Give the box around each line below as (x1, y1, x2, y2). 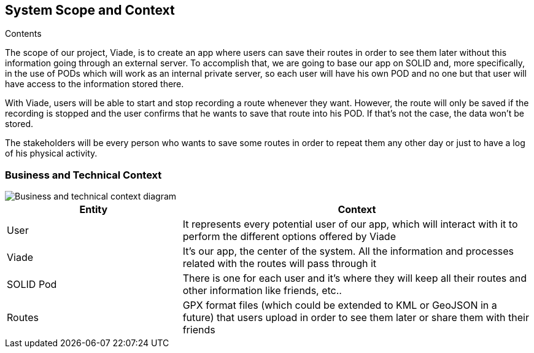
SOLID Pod (7, 278, 57, 291)
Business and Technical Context (5, 168, 162, 181)
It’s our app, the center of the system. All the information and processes (182, 245, 514, 258)
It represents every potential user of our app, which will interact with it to (182, 218, 518, 231)
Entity (79, 203, 108, 216)
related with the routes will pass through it (182, 257, 377, 270)
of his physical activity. (5, 148, 98, 159)
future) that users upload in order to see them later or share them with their (182, 311, 529, 324)
